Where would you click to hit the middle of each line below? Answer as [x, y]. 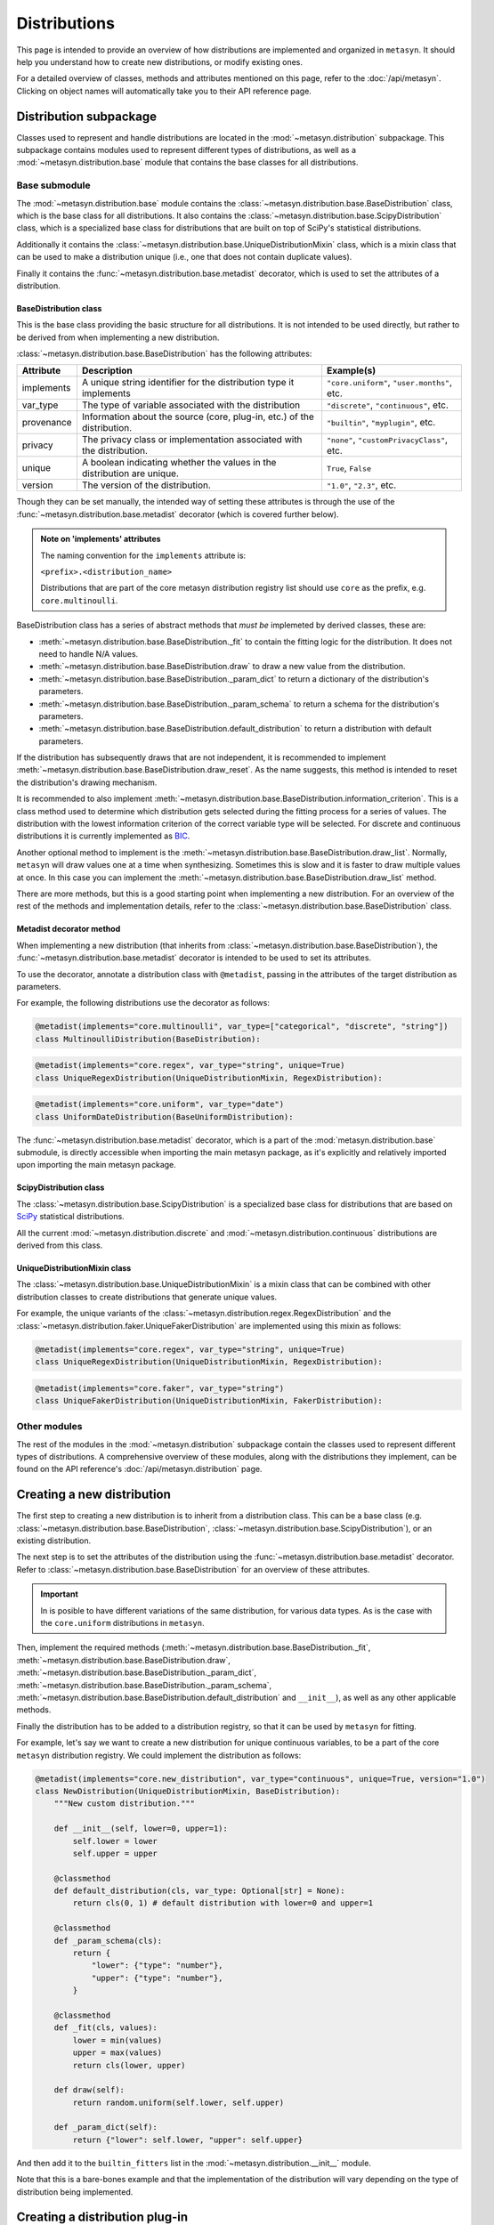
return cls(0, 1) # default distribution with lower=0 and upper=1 [223, 1903]
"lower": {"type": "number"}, [157, 1966]
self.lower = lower [115, 1841]
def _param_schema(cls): [108, 1941]
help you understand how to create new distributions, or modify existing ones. [159, 61]
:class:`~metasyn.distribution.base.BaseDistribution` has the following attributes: [164, 354]
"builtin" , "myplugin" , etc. [381, 423]
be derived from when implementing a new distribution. [118, 337]
